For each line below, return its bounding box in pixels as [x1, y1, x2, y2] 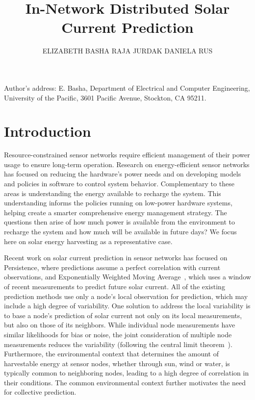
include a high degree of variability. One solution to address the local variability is [4, 300, 251, 311]
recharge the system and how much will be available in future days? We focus [4, 226, 237, 236]
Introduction [4, 121, 91, 141]
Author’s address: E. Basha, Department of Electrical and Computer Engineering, [4, 82, 250, 93]
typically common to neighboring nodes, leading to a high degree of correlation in [4, 368, 249, 378]
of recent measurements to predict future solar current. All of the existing [4, 281, 225, 291]
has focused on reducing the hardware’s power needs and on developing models [4, 169, 241, 179]
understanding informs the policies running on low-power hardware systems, [4, 198, 232, 208]
